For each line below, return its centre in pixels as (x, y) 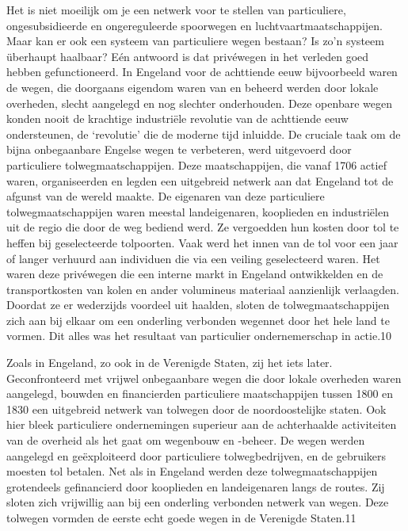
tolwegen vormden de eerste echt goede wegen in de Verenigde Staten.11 (181, 518)
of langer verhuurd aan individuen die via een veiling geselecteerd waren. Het (193, 258)
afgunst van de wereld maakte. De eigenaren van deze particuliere (166, 196)
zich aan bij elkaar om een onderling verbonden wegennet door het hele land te (198, 320)
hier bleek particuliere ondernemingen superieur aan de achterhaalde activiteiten (202, 424)
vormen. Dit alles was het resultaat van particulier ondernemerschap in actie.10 (199, 336)
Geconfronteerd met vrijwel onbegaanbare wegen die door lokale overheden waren (204, 378)
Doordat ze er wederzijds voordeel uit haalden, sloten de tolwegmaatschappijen (198, 305)
